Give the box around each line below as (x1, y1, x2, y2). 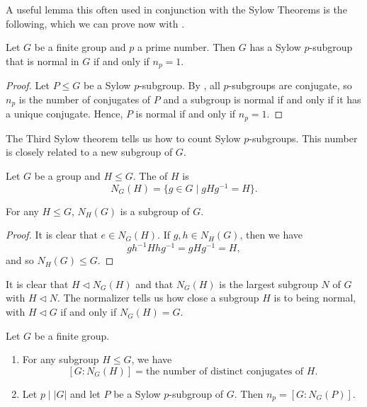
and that (135, 276, 174, 291)
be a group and (34, 168, 101, 183)
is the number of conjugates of (18, 91, 151, 106)
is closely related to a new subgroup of (6, 144, 173, 159)
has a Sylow (249, 40, 301, 55)
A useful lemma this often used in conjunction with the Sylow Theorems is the (6, 2, 347, 16)
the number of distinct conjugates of (145, 366, 304, 377)
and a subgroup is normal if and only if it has (163, 91, 361, 106)
